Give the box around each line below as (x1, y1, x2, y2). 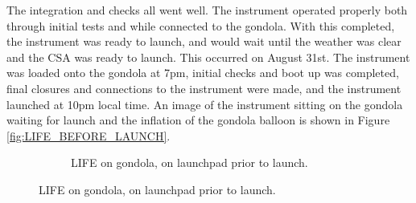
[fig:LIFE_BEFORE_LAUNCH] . (6, 127, 171, 144)
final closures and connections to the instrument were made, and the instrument (6, 79, 402, 96)
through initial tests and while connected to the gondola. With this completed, (6, 17, 395, 34)
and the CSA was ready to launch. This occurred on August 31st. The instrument (6, 48, 410, 65)
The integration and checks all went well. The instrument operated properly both (6, 2, 408, 18)
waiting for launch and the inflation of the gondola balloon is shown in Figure (6, 112, 390, 128)
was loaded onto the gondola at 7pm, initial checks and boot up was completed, (6, 64, 399, 81)
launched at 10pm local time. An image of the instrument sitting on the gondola (6, 95, 403, 112)
